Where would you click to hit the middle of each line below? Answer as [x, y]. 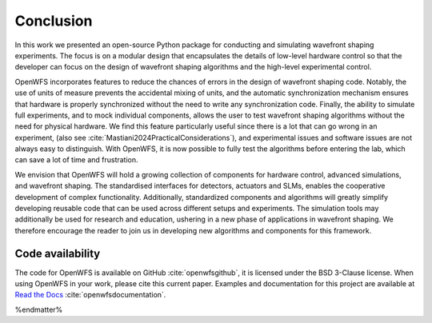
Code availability [58, 253]
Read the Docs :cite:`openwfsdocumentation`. [90, 295]
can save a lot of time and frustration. [77, 160]
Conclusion [54, 21]
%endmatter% [39, 309]
